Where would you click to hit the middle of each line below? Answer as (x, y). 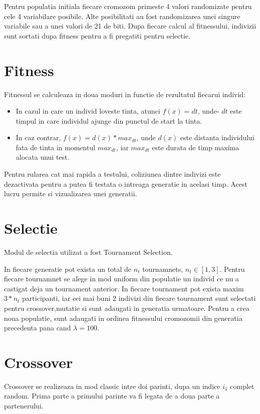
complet (242, 386)
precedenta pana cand (38, 328)
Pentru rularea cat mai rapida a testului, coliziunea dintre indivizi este (112, 174)
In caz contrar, (38, 137)
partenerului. (24, 406)
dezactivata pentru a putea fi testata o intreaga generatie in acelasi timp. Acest (126, 183)
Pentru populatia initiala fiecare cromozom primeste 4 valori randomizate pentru (128, 6)
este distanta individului (217, 137)
